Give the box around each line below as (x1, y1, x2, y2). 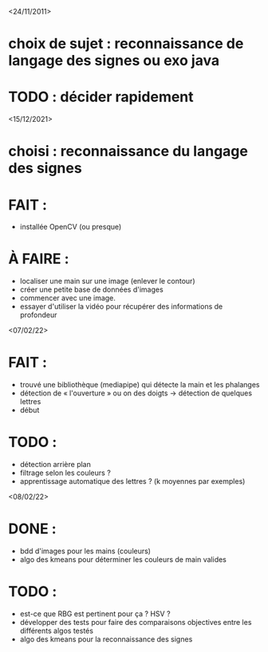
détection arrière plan (19, 460, 92, 469)
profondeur (19, 310, 57, 320)
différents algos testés (19, 626, 94, 635)
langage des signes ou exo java (8, 52, 220, 70)
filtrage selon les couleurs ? (19, 468, 112, 477)
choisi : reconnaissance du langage (8, 143, 249, 160)
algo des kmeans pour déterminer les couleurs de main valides (19, 555, 227, 564)
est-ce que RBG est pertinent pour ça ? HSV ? (19, 609, 171, 619)
